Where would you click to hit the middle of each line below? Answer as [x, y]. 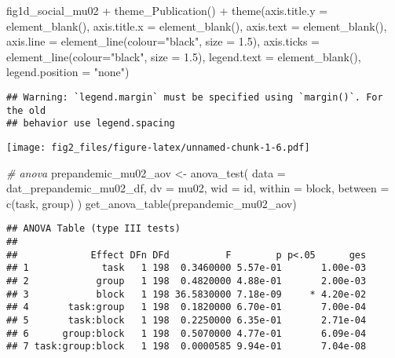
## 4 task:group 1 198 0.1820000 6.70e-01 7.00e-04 [187, 307]
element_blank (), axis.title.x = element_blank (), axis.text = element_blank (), [197, 26]
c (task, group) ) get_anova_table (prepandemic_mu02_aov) [152, 203]
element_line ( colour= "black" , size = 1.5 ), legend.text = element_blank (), [184, 56]
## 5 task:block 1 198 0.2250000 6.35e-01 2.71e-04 [187, 320]
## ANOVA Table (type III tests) [93, 229]
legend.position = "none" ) [68, 72]
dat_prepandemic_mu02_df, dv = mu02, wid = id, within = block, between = [198, 188]
